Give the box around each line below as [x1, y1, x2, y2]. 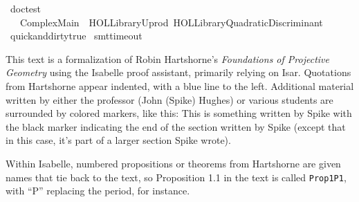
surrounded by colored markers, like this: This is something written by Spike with [6, 106, 352, 120]
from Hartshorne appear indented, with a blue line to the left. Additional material [6, 78, 354, 93]
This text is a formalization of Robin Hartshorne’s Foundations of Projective [6, 51, 329, 66]
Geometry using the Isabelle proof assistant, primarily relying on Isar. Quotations [6, 65, 351, 80]
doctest [10, 1, 42, 15]
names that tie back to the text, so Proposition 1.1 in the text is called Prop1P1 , [6, 169, 347, 184]
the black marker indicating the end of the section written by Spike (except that [6, 119, 346, 134]
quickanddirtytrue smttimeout [10, 28, 142, 43]
